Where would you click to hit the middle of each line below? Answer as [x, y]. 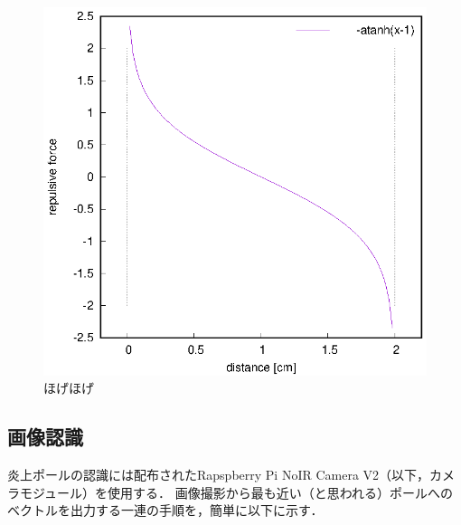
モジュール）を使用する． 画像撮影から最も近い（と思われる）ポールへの [236, 492]
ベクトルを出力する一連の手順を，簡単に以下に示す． [165, 510]
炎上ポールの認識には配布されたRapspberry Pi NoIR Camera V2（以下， [219, 475]
